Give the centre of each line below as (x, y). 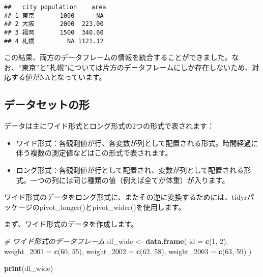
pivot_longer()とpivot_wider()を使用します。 (112, 207)
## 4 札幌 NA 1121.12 (54, 41)
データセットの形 (47, 104)
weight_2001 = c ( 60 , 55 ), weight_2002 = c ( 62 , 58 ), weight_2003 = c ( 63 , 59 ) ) (128, 251)
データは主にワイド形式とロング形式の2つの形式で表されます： (109, 126)
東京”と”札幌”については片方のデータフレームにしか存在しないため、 (137, 67)
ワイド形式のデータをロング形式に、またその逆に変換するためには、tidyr (126, 197)
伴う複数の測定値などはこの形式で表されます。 (94, 153)
